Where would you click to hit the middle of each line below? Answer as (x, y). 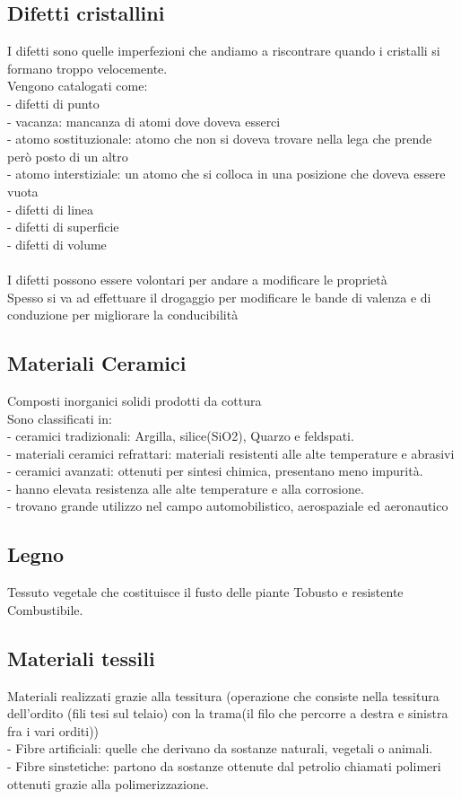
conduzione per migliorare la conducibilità (123, 315)
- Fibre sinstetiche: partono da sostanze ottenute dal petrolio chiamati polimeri (224, 766)
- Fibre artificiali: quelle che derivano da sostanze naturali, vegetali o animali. (220, 748)
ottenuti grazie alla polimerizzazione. (108, 783)
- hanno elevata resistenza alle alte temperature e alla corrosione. (186, 488)
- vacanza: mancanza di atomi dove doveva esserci (144, 121)
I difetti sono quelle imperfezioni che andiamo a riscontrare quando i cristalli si (224, 51)
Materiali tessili (81, 658)
